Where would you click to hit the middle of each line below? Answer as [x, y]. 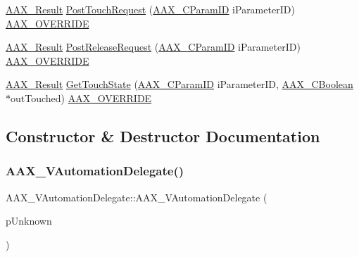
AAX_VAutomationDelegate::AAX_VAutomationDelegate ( [137, 197]
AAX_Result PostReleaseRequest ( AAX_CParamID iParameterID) [153, 47]
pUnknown [29, 221]
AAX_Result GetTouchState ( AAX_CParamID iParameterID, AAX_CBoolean [179, 84]
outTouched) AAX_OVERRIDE [81, 98]
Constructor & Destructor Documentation [163, 136]
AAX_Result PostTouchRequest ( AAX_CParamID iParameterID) [150, 9]
